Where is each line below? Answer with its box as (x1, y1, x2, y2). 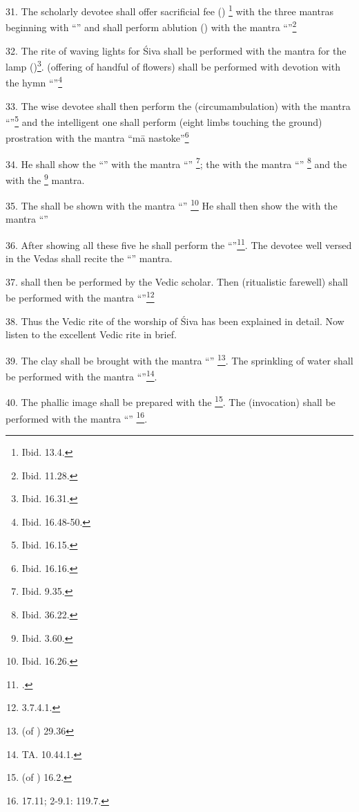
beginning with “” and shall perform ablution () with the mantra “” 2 (6, 18, 297, 34)
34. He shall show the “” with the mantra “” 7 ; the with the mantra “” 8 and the (6, 154, 347, 171)
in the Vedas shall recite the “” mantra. (6, 251, 173, 266)
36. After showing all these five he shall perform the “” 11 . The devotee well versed (6, 236, 352, 252)
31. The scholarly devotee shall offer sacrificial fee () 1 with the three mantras (6, 2, 333, 18)
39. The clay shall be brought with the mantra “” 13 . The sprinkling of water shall (6, 351, 353, 367)
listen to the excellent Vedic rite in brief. (6, 327, 177, 342)
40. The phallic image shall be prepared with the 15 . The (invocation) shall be (6, 393, 336, 409)
